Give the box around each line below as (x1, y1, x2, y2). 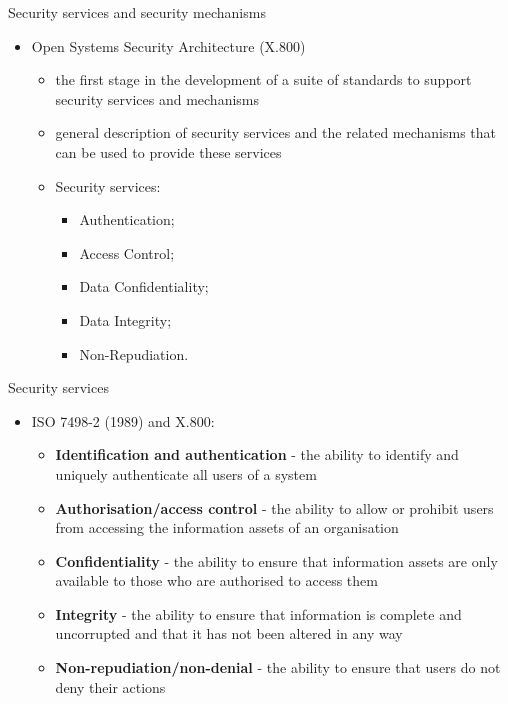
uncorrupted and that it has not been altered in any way (55, 623, 403, 644)
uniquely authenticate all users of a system (55, 463, 317, 484)
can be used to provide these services (55, 141, 282, 162)
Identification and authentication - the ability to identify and (55, 444, 459, 465)
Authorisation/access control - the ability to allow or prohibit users (55, 497, 494, 518)
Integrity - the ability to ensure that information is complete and (55, 603, 462, 624)
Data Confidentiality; (79, 276, 209, 297)
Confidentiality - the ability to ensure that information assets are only (55, 550, 498, 571)
